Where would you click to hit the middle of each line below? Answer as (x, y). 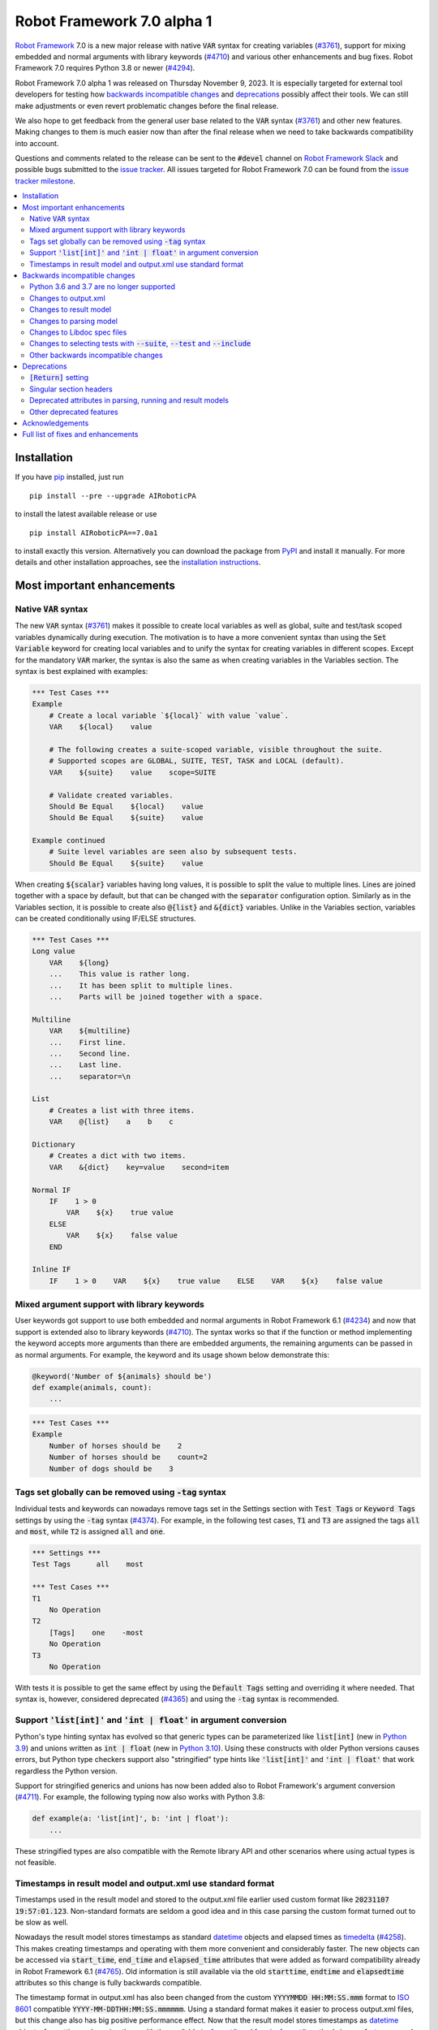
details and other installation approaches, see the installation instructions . (138, 562)
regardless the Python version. (66, 1771)
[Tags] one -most (96, 1633)
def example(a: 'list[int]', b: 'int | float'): (131, 1818)
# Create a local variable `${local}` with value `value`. (169, 715)
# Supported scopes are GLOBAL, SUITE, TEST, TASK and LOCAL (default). (197, 761)
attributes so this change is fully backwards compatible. (108, 1983)
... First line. (88, 1042)
